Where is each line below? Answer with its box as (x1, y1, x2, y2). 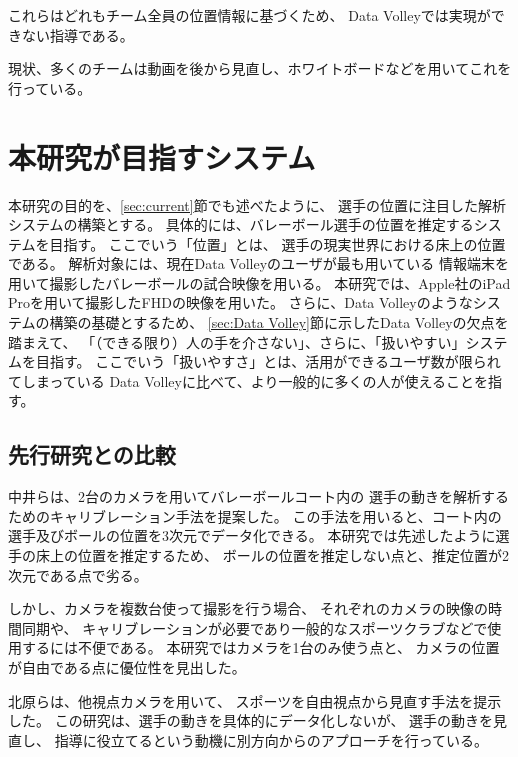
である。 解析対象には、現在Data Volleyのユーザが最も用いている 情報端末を (8, 253, 510, 274)
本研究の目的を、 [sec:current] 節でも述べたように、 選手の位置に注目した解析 (8, 194, 506, 215)
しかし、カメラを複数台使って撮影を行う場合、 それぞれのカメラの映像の (8, 598, 488, 619)
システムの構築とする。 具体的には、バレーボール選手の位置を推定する (8, 214, 474, 235)
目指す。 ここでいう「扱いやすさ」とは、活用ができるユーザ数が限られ (35, 351, 501, 372)
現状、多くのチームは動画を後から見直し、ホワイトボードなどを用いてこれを (8, 58, 512, 79)
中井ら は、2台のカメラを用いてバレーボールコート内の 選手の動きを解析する (8, 486, 509, 507)
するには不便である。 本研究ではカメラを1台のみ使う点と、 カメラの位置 (21, 637, 500, 658)
